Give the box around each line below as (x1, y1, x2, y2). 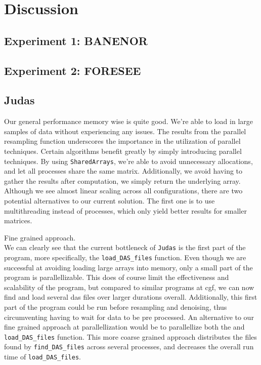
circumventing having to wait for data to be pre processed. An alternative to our (4, 311, 254, 322)
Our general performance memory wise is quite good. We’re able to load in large (4, 116, 253, 127)
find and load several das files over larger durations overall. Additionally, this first (4, 292, 257, 302)
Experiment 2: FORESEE (4, 62, 141, 78)
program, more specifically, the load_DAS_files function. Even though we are (4, 252, 246, 262)
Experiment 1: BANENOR (4, 32, 148, 48)
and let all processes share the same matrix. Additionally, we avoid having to (4, 166, 243, 176)
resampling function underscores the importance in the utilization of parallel (4, 136, 241, 146)
